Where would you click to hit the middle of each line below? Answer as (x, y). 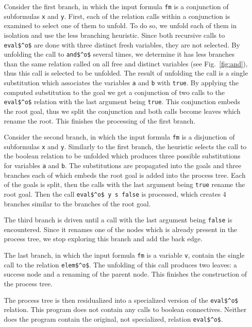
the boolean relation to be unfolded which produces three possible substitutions (122, 156)
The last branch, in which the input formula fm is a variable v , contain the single (124, 255)
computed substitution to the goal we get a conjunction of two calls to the (114, 92)
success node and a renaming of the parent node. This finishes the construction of (126, 274)
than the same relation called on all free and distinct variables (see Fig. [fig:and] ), (126, 63)
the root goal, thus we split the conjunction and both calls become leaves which (122, 111)
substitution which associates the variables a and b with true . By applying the (121, 82)
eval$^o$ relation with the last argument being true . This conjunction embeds (122, 101)
